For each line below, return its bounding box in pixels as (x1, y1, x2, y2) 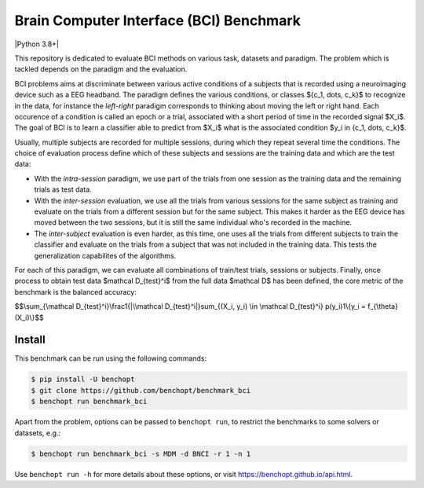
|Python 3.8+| (14, 39, 59, 49)
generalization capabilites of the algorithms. (34, 251, 177, 260)
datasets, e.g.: (14, 428, 61, 438)
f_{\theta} (367, 302, 398, 311)
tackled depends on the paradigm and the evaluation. (14, 64, 188, 74)
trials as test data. (34, 185, 92, 194)
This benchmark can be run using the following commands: (14, 354, 207, 363)
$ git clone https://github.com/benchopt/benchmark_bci (31, 386, 251, 394)
